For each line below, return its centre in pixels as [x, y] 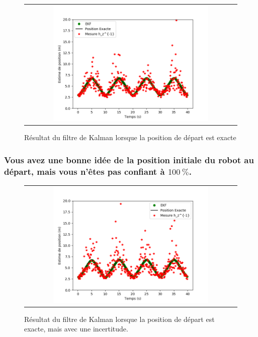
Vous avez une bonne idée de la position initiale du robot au [129, 159]
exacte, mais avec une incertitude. [76, 329]
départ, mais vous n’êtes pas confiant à [84, 171]
